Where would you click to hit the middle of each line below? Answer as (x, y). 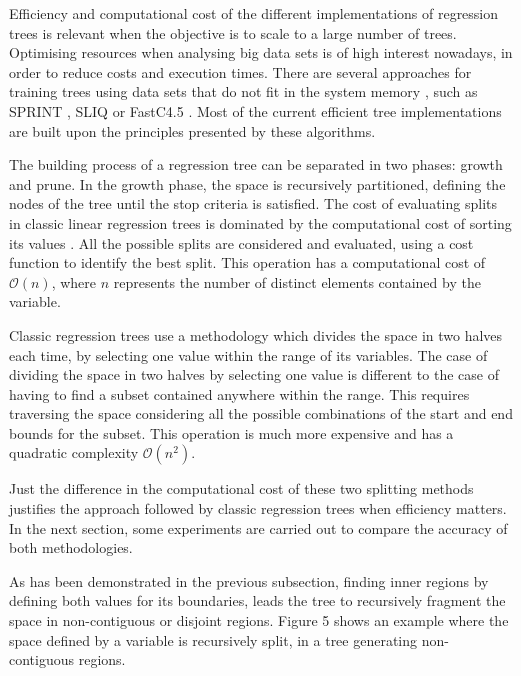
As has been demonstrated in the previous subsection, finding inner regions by (249, 580)
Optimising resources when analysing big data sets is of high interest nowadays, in (261, 52)
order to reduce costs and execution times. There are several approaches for (240, 71)
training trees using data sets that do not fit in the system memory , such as (243, 91)
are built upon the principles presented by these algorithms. (192, 130)
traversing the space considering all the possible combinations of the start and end (261, 413)
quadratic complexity (74, 452)
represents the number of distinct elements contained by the (297, 281)
